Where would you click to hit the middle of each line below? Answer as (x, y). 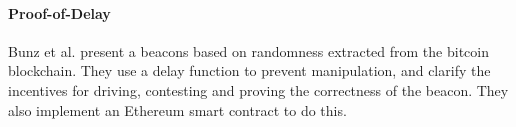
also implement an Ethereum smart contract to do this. (177, 109)
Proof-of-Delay (59, 12)
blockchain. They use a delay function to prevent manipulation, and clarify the (249, 70)
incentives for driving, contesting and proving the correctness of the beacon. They (258, 89)
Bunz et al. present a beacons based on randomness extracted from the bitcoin (248, 50)
